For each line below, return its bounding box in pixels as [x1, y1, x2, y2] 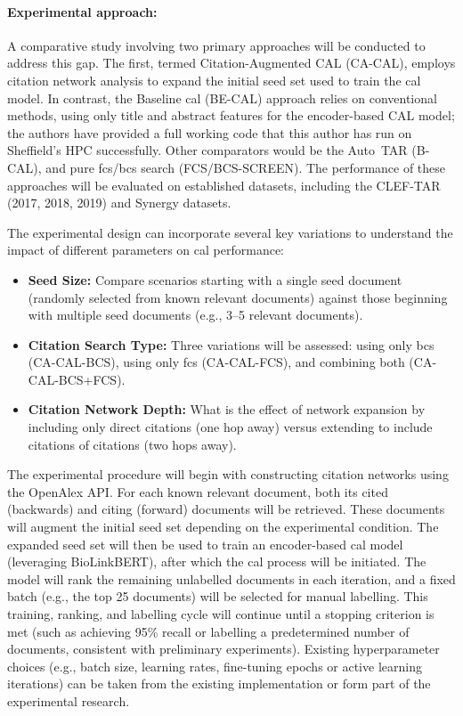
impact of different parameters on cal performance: [7, 240, 284, 259]
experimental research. [7, 691, 130, 710]
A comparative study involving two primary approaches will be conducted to [7, 36, 426, 54]
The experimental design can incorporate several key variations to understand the [7, 223, 453, 241]
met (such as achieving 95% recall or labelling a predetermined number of [7, 622, 410, 640]
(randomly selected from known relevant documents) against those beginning [28, 288, 448, 306]
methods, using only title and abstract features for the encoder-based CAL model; [7, 106, 455, 125]
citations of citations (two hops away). [28, 435, 237, 453]
